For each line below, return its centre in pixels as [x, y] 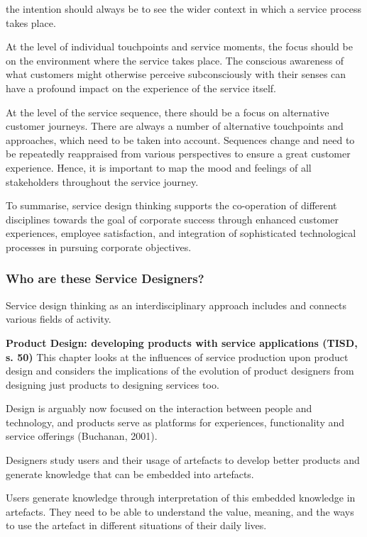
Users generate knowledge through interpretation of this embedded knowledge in [181, 498]
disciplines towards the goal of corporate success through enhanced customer [172, 219]
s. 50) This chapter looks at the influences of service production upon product [177, 356]
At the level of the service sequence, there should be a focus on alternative [168, 112]
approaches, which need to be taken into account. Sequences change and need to [180, 139]
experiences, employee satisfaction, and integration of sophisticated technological [181, 233]
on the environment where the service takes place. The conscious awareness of [175, 60]
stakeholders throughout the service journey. [102, 181]
